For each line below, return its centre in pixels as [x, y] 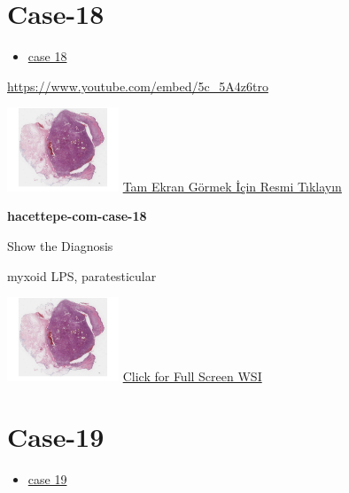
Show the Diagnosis [60, 246]
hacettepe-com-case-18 [77, 216]
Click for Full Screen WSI [192, 376]
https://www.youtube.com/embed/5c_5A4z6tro [138, 86]
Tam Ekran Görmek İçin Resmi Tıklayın [232, 186]
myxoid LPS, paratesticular [82, 275]
